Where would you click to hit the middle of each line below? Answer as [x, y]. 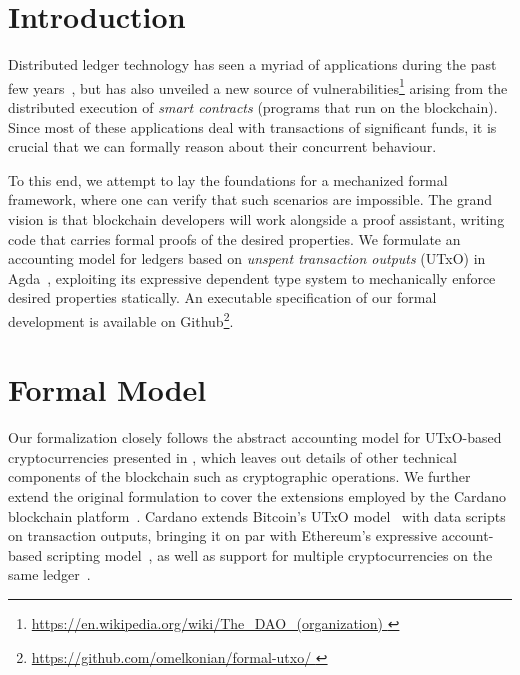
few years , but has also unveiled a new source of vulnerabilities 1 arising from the [258, 86]
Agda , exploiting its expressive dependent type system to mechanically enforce [252, 277]
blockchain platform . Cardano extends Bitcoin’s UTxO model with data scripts [257, 515]
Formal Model [107, 389]
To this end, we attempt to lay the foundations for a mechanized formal [228, 179]
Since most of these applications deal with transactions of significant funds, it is [252, 126]
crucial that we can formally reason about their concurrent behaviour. [222, 146]
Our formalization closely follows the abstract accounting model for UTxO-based [255, 437]
